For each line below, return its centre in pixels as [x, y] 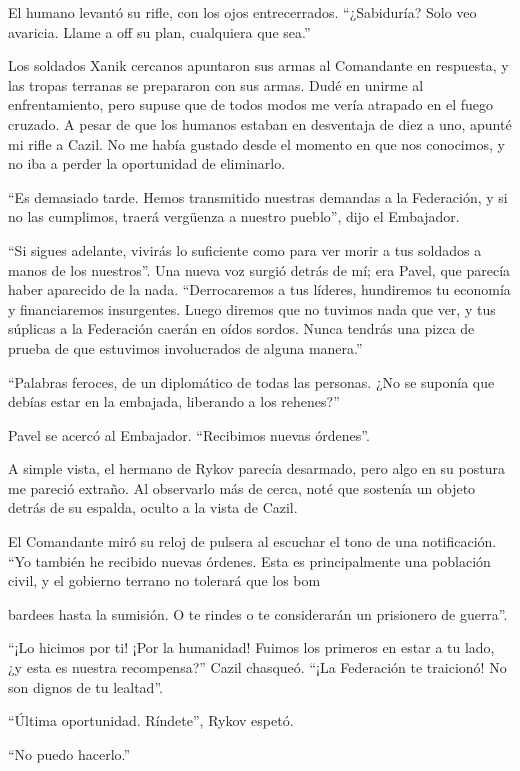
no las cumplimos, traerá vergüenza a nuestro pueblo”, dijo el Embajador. [234, 216]
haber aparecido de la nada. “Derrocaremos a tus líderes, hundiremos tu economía [259, 289]
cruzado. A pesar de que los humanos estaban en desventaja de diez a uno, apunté [260, 123]
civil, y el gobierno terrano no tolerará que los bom [164, 580]
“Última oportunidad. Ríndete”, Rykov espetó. [151, 720]
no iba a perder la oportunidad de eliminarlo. [147, 163]
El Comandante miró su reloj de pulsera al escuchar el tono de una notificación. [252, 541]
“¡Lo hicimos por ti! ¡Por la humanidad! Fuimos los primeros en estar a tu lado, [251, 647]
